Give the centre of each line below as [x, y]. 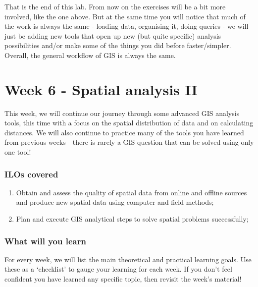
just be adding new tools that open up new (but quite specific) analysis [113, 35]
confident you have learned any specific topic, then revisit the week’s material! [123, 279]
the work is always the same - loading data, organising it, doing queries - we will [127, 26]
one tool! [18, 152]
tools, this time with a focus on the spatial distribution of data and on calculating [129, 123]
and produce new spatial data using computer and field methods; [115, 202]
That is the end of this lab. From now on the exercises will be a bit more [115, 6]
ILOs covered [31, 174]
